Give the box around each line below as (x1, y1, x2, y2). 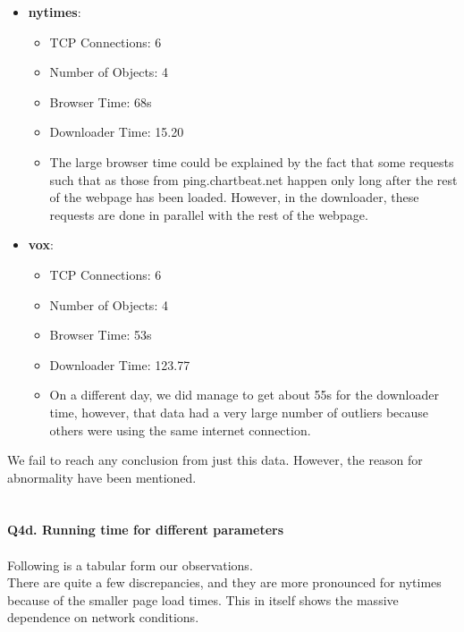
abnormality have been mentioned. (7, 468, 197, 486)
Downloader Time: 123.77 (49, 355, 190, 374)
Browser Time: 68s (49, 92, 152, 111)
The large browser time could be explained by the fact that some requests (49, 152, 454, 171)
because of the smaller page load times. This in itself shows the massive (7, 590, 399, 609)
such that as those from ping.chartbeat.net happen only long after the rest (49, 170, 458, 189)
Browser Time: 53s (49, 325, 152, 344)
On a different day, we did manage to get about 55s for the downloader (49, 385, 439, 404)
